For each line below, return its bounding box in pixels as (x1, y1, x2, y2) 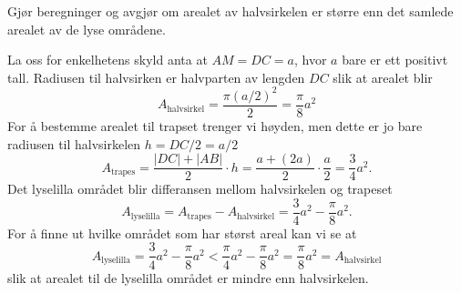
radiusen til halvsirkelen (7, 134, 141, 153)
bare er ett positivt (342, 50, 448, 69)
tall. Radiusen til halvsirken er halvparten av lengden (7, 67, 305, 86)
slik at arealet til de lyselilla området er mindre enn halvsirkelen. (7, 268, 369, 287)
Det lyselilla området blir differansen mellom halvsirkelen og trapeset (7, 179, 393, 198)
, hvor (293, 50, 327, 69)
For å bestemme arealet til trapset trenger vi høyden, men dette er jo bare (7, 116, 423, 135)
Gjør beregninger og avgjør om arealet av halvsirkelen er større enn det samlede (7, 2, 454, 20)
